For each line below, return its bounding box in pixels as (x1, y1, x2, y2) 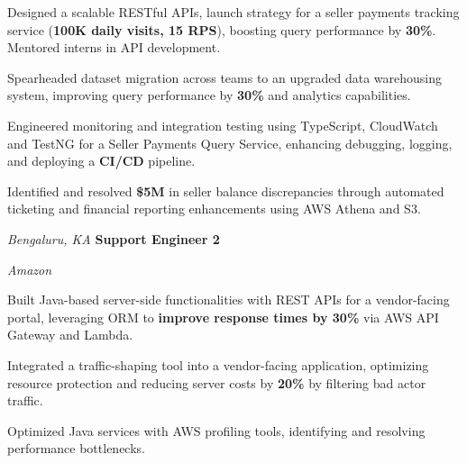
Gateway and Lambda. (7, 325, 133, 344)
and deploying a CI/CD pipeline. (7, 151, 196, 170)
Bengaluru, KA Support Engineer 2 (7, 229, 220, 248)
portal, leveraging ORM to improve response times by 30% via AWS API (7, 307, 439, 326)
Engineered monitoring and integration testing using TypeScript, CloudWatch (7, 115, 438, 134)
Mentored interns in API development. (7, 38, 221, 57)
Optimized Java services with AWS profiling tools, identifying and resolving (7, 421, 426, 440)
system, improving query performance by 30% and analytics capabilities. (7, 86, 411, 104)
